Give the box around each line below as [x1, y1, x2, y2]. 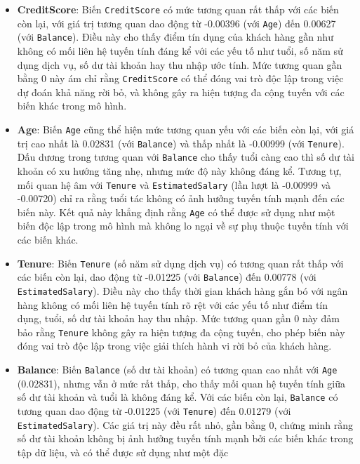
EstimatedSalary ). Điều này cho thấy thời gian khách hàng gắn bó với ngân [17, 283, 348, 298]
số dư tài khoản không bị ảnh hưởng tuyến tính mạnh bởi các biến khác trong [17, 431, 354, 446]
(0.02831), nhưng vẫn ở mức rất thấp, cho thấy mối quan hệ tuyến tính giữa [17, 376, 345, 390]
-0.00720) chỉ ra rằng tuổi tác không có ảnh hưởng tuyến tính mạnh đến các [17, 191, 345, 206]
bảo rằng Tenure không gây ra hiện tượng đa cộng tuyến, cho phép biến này [17, 324, 345, 339]
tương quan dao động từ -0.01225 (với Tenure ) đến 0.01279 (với [17, 403, 291, 418]
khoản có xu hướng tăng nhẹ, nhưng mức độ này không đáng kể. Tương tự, [17, 163, 342, 178]
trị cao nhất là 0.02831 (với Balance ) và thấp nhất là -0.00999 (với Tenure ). [17, 135, 345, 150]
